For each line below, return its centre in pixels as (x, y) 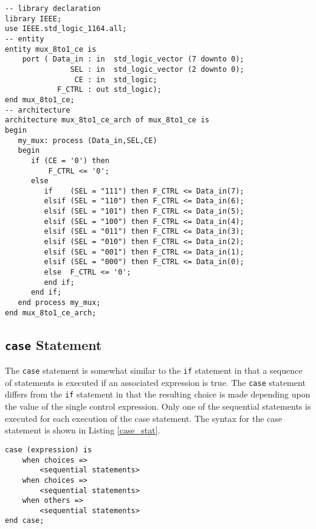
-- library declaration (53, 9)
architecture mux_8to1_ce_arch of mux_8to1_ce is (107, 120)
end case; (25, 521)
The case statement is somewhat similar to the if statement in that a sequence (154, 370)
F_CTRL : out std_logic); (109, 90)
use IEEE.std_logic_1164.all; (66, 29)
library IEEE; (33, 19)
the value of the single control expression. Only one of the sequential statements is (158, 406)
